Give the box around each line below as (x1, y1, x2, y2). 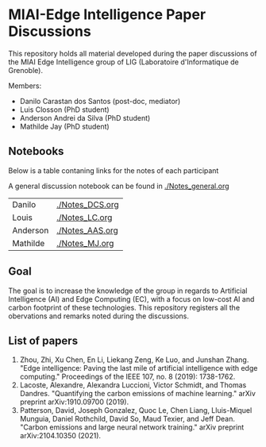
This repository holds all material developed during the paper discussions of (8, 48, 257, 58)
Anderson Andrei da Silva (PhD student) (19, 113, 151, 122)
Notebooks (8, 145, 64, 158)
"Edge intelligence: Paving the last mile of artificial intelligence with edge (19, 364, 258, 373)
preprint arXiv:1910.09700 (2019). (19, 397, 129, 407)
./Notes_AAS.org (56, 225, 119, 236)
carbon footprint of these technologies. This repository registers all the (8, 302, 241, 312)
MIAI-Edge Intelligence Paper (8, 6, 206, 24)
